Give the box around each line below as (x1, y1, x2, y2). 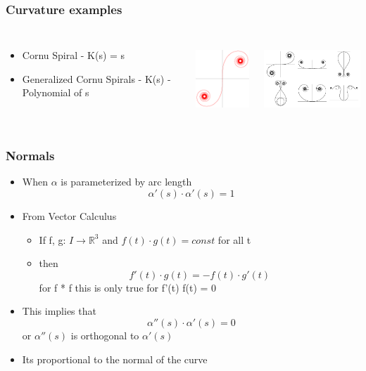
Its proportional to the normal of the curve (22, 351, 208, 366)
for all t (217, 232, 251, 247)
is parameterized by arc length (61, 174, 192, 189)
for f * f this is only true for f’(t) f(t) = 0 (39, 280, 217, 294)
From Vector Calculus (22, 209, 117, 223)
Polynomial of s (22, 85, 89, 100)
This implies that (22, 304, 96, 318)
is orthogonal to (70, 327, 139, 342)
